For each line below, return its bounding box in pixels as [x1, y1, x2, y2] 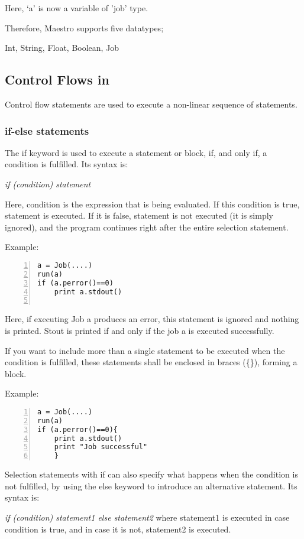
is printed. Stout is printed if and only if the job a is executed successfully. [5, 324, 274, 336]
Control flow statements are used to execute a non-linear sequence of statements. [5, 98, 297, 110]
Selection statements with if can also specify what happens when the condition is [5, 468, 298, 480]
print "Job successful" [54, 443, 148, 452]
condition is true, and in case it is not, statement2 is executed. [5, 522, 231, 535]
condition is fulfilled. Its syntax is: [5, 158, 128, 170]
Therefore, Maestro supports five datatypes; [5, 21, 164, 34]
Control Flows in [5, 70, 109, 89]
